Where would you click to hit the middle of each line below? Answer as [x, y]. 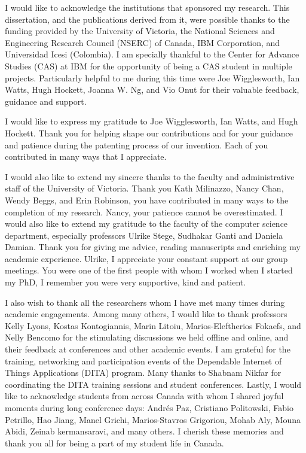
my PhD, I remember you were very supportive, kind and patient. [126, 282]
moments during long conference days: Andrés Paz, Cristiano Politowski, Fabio [149, 408]
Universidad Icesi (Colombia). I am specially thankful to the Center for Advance [152, 54]
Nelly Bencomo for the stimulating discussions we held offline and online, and [147, 337]
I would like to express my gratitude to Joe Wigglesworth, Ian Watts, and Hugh [152, 121]
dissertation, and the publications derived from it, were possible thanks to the [147, 19]
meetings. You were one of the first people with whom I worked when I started [149, 270]
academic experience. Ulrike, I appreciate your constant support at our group [146, 258]
